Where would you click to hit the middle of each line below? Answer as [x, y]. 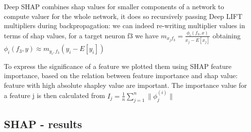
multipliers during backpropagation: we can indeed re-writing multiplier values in [125, 25]
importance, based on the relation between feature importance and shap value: [121, 75]
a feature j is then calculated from [55, 95]
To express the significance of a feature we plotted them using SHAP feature [118, 66]
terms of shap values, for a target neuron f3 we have [81, 35]
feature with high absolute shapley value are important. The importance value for [125, 85]
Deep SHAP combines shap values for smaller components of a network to [114, 6]
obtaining [226, 35]
